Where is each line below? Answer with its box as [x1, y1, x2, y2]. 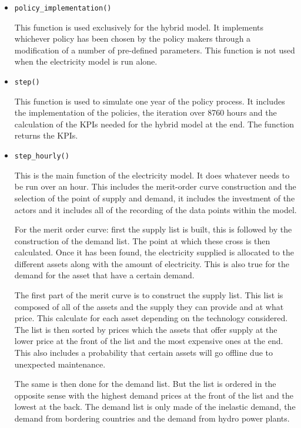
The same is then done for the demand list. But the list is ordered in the [14, 378, 276, 390]
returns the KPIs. [14, 129, 78, 141]
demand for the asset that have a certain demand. [14, 269, 195, 281]
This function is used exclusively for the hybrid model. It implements [14, 21, 263, 33]
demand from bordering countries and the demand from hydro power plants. [14, 412, 290, 424]
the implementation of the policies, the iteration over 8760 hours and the [14, 106, 277, 119]
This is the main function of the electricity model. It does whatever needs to [14, 168, 290, 181]
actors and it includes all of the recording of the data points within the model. [14, 203, 297, 215]
